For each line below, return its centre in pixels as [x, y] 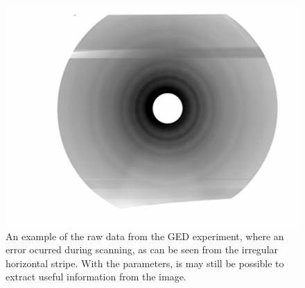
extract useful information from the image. [96, 277]
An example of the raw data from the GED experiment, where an [145, 236]
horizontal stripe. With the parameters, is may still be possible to [145, 263]
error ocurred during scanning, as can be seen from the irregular [142, 249]
